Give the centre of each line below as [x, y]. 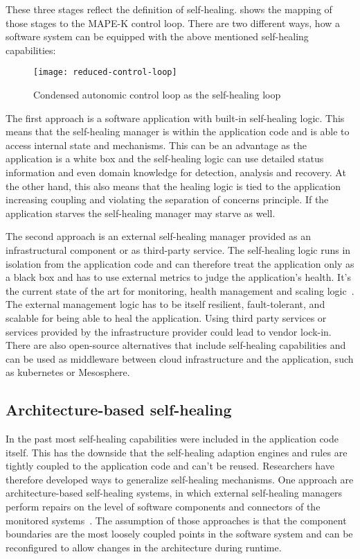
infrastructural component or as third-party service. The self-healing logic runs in [178, 249]
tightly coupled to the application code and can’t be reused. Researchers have [170, 466]
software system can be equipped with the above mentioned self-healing [157, 36]
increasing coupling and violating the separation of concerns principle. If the [167, 199]
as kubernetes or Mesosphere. [68, 372]
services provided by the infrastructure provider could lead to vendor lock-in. [169, 331]
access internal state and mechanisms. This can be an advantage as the [156, 145]
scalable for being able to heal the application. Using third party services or [166, 317]
